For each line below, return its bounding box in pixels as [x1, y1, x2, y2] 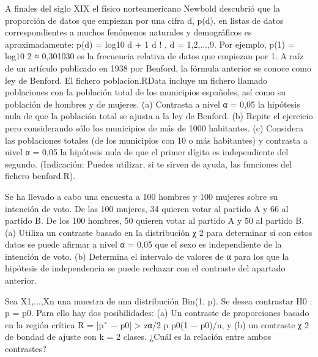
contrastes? [5, 342, 46, 355]
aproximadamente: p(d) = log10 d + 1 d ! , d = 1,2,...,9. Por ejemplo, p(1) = [5, 37, 295, 50]
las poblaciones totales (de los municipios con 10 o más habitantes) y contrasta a [5, 133, 308, 146]
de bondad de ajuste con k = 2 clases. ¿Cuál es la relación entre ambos [5, 330, 272, 343]
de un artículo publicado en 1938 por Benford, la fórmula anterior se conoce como [5, 61, 312, 74]
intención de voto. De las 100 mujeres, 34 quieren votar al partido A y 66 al [5, 202, 289, 215]
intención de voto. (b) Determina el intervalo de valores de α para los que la [5, 249, 289, 262]
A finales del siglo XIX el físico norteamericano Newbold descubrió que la [5, 2, 280, 14]
